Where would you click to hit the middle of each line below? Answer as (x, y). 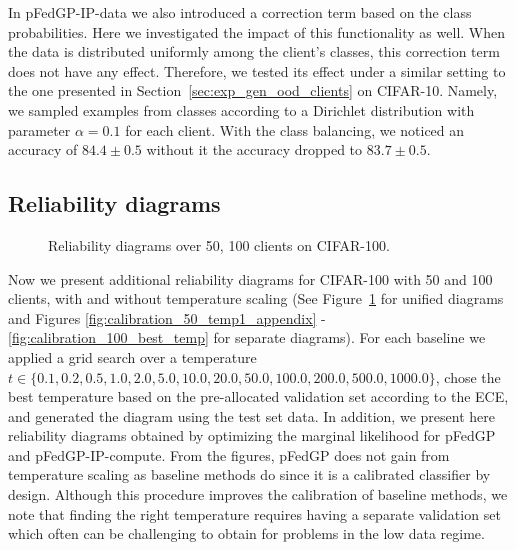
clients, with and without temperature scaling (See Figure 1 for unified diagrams (256, 298)
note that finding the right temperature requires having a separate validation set (254, 513)
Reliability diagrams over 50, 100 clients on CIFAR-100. (219, 244)
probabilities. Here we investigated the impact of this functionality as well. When (256, 31)
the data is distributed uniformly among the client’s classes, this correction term (254, 51)
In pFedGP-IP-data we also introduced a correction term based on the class (240, 12)
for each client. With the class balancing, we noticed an (295, 129)
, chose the (468, 376)
